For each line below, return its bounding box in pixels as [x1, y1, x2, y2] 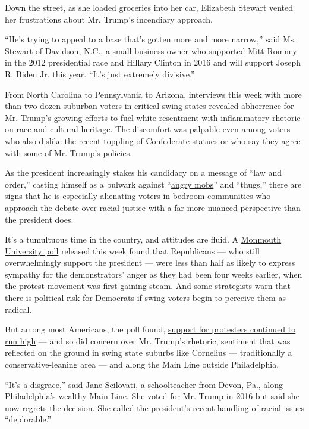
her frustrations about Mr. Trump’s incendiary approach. [5, 13, 213, 25]
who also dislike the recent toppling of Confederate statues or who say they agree [5, 134, 301, 147]
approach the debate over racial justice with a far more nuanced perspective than [5, 201, 301, 213]
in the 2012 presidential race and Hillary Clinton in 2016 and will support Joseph [5, 56, 301, 69]
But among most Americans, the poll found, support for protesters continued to [5, 323, 296, 335]
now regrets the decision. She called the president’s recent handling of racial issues [5, 401, 304, 414]
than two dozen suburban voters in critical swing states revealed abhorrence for [5, 100, 294, 112]
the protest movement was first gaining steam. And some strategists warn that [5, 279, 291, 292]
